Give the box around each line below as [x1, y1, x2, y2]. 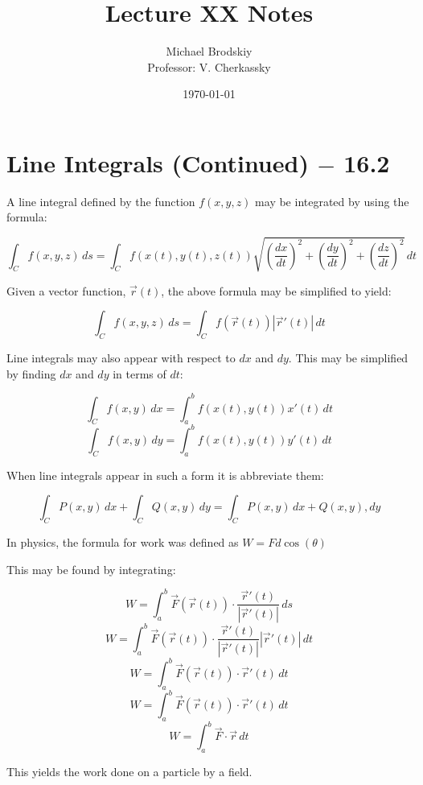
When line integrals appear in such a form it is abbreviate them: [6, 466, 324, 483]
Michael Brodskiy [166, 43, 253, 60]
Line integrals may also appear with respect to [6, 349, 236, 366]
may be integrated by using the [255, 192, 409, 209]
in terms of [113, 365, 166, 382]
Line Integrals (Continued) [6, 146, 309, 179]
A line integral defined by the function [6, 192, 195, 209]
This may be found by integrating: [6, 560, 176, 577]
